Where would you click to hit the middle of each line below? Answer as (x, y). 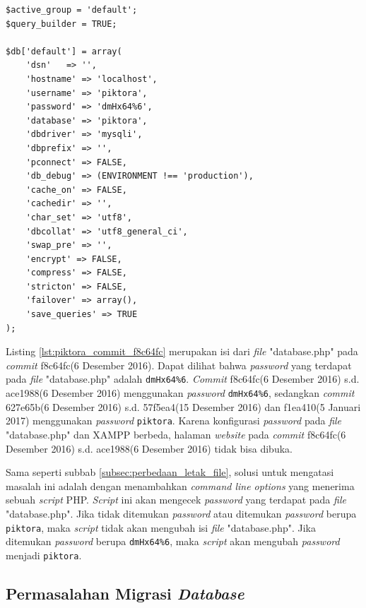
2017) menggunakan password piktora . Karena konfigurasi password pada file (174, 421)
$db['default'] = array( (64, 51)
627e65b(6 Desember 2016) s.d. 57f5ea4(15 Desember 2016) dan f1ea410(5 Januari (183, 406)
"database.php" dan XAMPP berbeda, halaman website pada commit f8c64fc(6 (176, 434)
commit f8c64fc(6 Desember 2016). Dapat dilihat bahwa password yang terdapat (179, 365)
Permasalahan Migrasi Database (125, 593)
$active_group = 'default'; (72, 10)
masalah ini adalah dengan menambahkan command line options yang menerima (180, 485)
